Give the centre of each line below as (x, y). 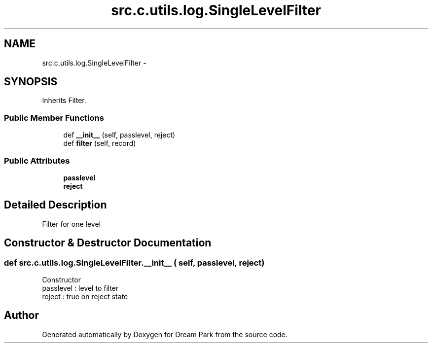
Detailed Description (55, 205)
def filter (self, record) (100, 143)
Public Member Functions (54, 118)
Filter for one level (72, 224)
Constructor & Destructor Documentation (108, 243)
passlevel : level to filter (80, 288)
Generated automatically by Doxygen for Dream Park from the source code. (165, 334)
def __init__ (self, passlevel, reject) (119, 135)
